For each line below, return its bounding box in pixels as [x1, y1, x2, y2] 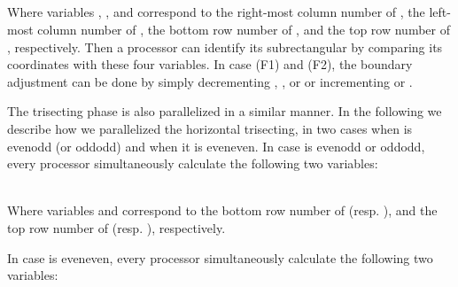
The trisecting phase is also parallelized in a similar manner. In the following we [7, 102, 442, 120]
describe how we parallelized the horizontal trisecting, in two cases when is [7, 119, 413, 137]
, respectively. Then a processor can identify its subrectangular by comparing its [7, 37, 443, 56]
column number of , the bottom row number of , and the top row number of [37, 19, 450, 38]
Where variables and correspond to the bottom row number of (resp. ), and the [7, 201, 438, 220]
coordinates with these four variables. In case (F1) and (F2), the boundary [7, 55, 413, 74]
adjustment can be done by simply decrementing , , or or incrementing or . [7, 72, 413, 90]
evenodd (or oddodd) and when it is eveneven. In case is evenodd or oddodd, [7, 136, 425, 155]
